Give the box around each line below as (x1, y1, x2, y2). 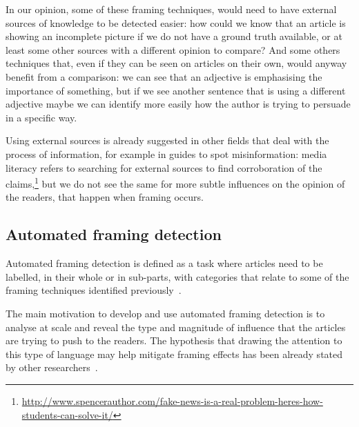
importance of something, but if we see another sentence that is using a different (6, 83, 346, 97)
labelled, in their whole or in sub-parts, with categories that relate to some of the (6, 269, 349, 284)
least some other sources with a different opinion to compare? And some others (6, 42, 340, 57)
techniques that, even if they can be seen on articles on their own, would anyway (6, 56, 347, 70)
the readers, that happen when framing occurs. (6, 190, 204, 204)
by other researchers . (6, 360, 98, 375)
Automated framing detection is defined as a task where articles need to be (6, 256, 323, 270)
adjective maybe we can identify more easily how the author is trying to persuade (6, 97, 351, 111)
